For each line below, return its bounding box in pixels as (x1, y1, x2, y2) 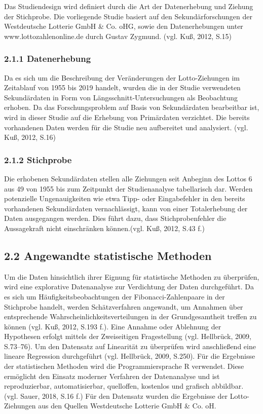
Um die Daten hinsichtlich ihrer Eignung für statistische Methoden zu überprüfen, (4, 271, 259, 282)
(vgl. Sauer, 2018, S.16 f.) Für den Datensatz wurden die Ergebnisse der (4, 390, 228, 401)
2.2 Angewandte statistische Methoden (4, 247, 212, 263)
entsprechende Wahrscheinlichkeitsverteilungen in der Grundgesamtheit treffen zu (4, 311, 257, 322)
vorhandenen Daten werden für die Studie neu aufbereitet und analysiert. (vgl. (4, 122, 248, 132)
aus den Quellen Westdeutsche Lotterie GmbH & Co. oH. (38, 400, 216, 411)
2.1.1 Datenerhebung (4, 52, 91, 65)
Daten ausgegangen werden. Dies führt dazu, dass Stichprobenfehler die (4, 213, 227, 223)
